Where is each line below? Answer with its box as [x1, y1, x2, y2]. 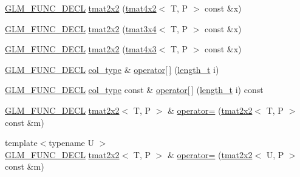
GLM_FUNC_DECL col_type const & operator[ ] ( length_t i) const [5, 83, 264, 96]
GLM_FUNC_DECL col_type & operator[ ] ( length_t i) [5, 63, 219, 75]
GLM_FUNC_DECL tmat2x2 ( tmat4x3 [5, 43, 157, 55]
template [5, 136, 38, 149]
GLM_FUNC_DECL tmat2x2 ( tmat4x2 [5, 2, 157, 14]
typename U [49, 136, 94, 149]
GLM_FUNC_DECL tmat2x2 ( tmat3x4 [5, 22, 157, 35]
